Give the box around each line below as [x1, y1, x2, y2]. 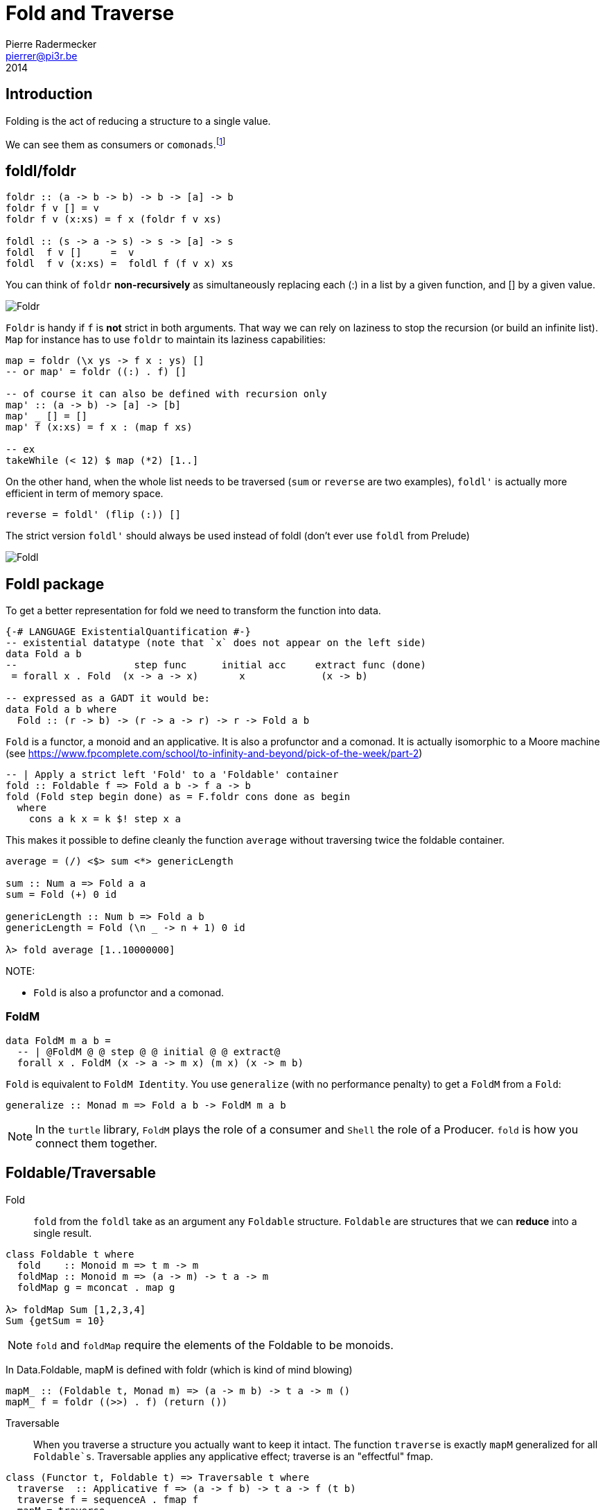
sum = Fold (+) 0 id [6, 888, 117, 900]
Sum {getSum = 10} [6, 1314, 105, 1326]
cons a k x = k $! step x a [28, 813, 181, 824]
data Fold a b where [6, 703, 117, 715]
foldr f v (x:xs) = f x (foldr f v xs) [6, 214, 222, 225]
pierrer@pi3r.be [6, 49, 78, 62]
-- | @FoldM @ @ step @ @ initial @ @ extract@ [17, 1045, 281, 1057]
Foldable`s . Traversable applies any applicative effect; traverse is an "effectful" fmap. [33, 1450, 434, 1462]
